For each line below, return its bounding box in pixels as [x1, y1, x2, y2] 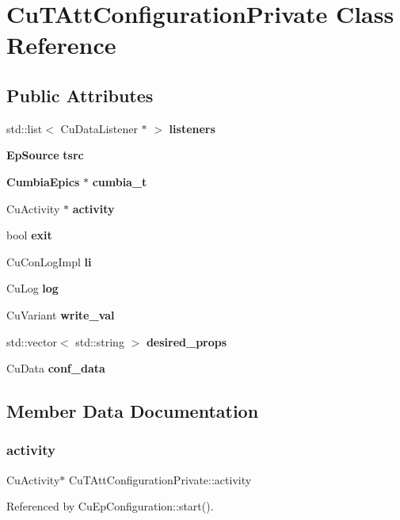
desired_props [146, 333, 227, 350]
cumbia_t [92, 173, 147, 189]
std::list [6, 120, 43, 136]
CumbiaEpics [6, 173, 80, 189]
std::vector [6, 333, 57, 350]
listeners [169, 120, 215, 136]
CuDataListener [60, 120, 138, 136]
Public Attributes [6, 82, 154, 107]
